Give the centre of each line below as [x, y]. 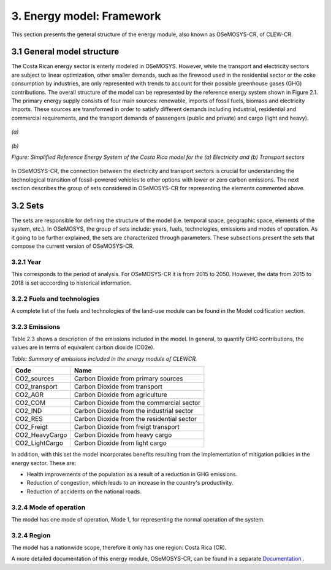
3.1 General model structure [65, 52]
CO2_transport [36, 387]
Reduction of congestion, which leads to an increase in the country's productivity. [130, 483]
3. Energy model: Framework [86, 16]
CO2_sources [35, 379]
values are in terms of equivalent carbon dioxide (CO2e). [83, 347]
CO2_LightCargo [39, 443]
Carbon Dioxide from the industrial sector [134, 411]
